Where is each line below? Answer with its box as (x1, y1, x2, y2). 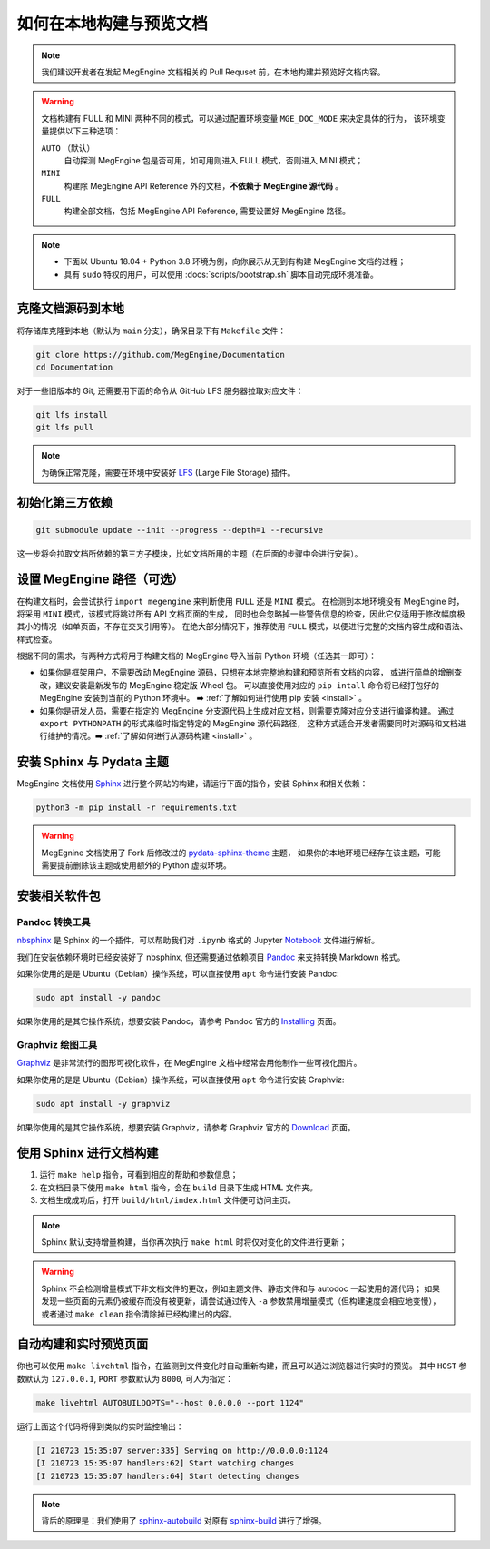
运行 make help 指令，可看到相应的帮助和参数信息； (39, 1169, 239, 1180)
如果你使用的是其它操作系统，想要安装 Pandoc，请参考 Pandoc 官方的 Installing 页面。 (16, 1016, 341, 1026)
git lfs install (35, 409, 109, 419)
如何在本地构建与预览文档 (16, 14, 209, 34)
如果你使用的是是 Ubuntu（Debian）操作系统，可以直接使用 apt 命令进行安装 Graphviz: (16, 1074, 345, 1085)
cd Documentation (35, 361, 113, 372)
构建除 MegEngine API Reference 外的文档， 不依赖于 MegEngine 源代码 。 (64, 180, 344, 191)
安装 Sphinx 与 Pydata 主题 (16, 755, 170, 770)
